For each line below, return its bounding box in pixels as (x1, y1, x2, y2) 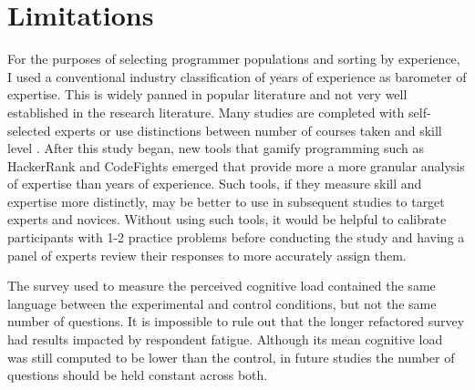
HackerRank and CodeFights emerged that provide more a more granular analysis (7, 156, 465, 175)
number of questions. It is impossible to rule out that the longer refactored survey (7, 312, 465, 331)
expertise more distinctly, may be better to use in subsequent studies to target (7, 191, 445, 210)
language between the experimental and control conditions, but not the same (7, 293, 437, 313)
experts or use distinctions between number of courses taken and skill (55, 120, 442, 139)
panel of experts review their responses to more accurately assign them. (7, 245, 407, 264)
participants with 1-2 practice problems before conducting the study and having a (7, 228, 465, 247)
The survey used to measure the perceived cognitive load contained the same (7, 276, 436, 295)
